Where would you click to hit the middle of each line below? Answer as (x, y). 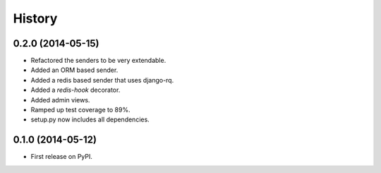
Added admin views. (60, 100)
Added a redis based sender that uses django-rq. (102, 80)
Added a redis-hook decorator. (75, 90)
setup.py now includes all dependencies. (90, 119)
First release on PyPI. (62, 157)
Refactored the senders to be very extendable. (98, 61)
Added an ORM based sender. (74, 70)
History (35, 18)
